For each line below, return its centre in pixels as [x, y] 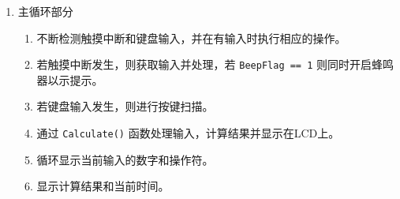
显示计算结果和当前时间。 [103, 186]
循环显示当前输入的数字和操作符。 [125, 159]
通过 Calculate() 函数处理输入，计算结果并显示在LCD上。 [188, 133]
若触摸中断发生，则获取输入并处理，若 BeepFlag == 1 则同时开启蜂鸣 [215, 64]
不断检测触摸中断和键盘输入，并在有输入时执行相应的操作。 [191, 38]
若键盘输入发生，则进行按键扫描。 [125, 106]
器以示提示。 [70, 79]
